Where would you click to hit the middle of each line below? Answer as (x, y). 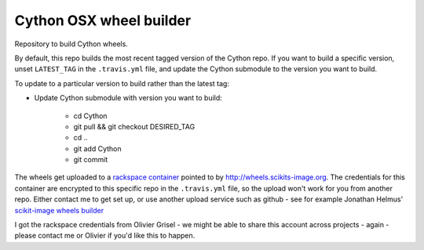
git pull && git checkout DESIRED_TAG (134, 126)
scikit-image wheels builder (59, 210)
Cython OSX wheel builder (103, 20)
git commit (91, 160)
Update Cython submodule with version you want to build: (128, 98)
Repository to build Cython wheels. (71, 44)
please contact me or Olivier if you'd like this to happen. (105, 236)
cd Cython (90, 116)
